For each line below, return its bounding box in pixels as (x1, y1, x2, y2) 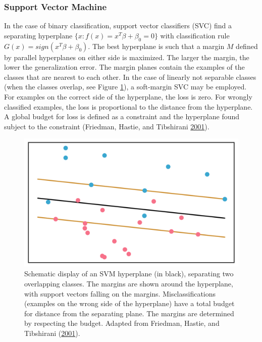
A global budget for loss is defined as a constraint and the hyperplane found (4, 111, 240, 122)
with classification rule (160, 30, 230, 40)
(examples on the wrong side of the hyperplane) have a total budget (24, 298, 235, 309)
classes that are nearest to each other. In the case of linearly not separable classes (4, 71, 256, 82)
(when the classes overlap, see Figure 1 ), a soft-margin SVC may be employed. (4, 81, 247, 92)
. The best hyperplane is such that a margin (88, 40, 225, 51)
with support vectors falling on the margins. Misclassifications (24, 288, 216, 299)
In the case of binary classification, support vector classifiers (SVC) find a (4, 20, 232, 31)
